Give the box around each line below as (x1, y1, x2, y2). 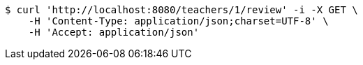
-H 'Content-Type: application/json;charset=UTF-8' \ (28, 15, 329, 27)
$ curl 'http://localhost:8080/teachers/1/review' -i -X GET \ (5, 4, 358, 15)
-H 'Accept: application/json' (28, 27, 200, 38)
